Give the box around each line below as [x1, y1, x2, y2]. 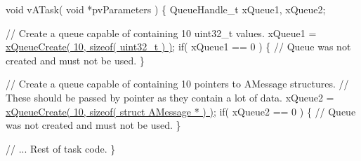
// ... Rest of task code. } [6, 141, 116, 155]
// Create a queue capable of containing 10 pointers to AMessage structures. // [6, 76, 349, 91]
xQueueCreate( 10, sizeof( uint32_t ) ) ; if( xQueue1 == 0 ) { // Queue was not [6, 39, 351, 54]
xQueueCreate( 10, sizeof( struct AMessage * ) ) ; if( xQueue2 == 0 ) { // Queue [6, 104, 356, 118]
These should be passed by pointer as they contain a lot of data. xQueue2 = [6, 90, 334, 104]
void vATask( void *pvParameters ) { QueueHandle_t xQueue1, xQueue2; [6, 2, 326, 16]
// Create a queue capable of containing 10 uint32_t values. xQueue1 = [6, 25, 317, 40]
